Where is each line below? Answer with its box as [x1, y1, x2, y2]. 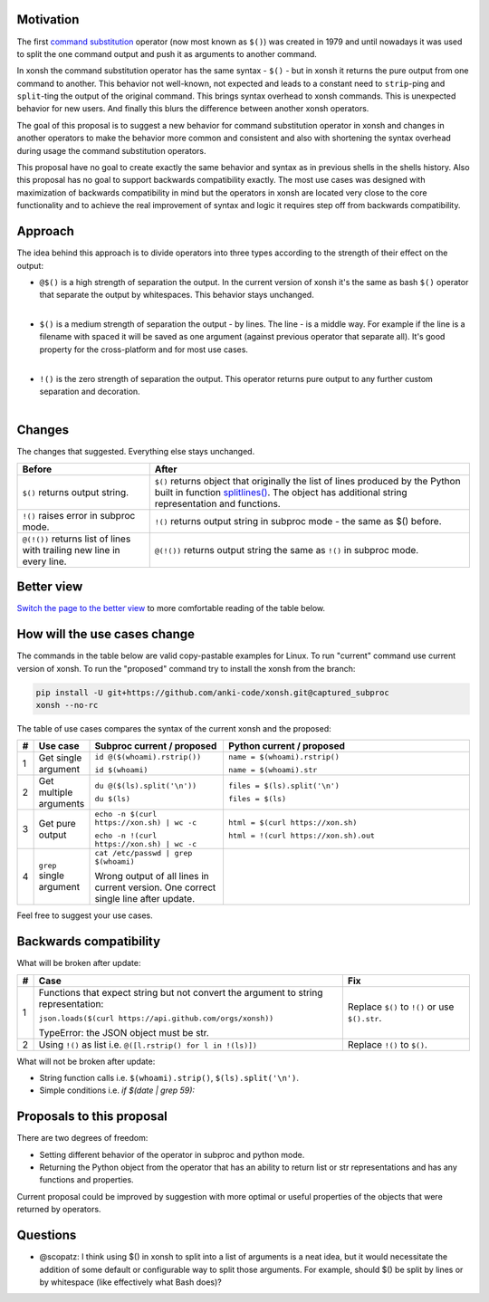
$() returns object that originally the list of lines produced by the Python [154, 474, 461, 487]
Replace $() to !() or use [347, 1000, 455, 1013]
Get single [38, 752, 82, 764]
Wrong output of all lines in [94, 870, 210, 883]
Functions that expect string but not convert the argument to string [38, 986, 323, 999]
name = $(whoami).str [227, 765, 318, 775]
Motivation [16, 12, 80, 27]
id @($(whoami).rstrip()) [94, 752, 202, 762]
